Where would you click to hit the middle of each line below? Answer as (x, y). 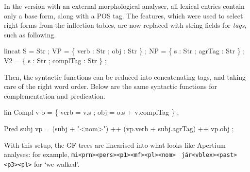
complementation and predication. (55, 95)
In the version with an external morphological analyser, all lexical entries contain (124, 6)
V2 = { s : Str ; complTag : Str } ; (55, 60)
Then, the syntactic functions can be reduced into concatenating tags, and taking (125, 77)
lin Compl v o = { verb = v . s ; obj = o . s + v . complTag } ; (92, 112)
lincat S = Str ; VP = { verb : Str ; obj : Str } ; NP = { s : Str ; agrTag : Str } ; (125, 51)
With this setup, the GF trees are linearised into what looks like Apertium (115, 145)
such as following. (30, 34)
